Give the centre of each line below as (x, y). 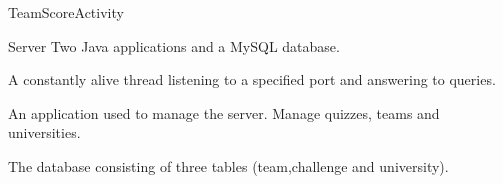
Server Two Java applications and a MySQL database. (174, 45)
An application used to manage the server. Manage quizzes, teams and (224, 112)
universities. (44, 132)
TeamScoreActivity (66, 12)
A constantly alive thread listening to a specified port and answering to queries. (252, 79)
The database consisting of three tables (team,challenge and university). (228, 165)
